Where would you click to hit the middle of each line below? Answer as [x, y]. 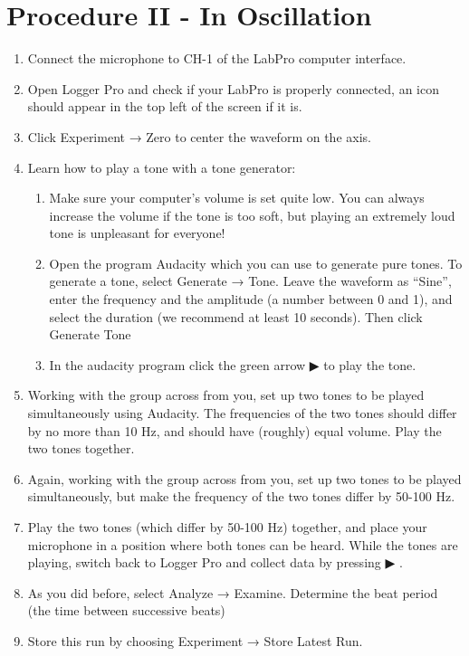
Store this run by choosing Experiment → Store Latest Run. [195, 640]
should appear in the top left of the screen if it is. [165, 106]
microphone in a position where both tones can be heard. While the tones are [243, 544]
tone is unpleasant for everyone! [137, 233]
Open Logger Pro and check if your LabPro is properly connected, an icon [233, 88]
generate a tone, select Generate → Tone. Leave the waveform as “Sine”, [250, 281]
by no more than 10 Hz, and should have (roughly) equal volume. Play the [234, 430]
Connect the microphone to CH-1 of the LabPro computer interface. [217, 58]
